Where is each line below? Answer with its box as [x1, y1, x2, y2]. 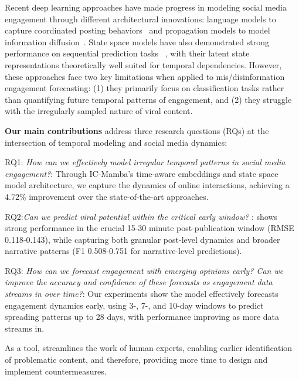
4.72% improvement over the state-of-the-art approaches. [5, 190, 209, 202]
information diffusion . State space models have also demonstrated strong [5, 35, 269, 48]
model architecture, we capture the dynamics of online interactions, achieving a [5, 179, 290, 191]
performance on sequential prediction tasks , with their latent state [5, 47, 250, 59]
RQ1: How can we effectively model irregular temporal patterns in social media [5, 156, 286, 168]
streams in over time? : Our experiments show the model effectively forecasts [5, 288, 278, 300]
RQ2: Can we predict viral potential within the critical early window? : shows [5, 210, 278, 222]
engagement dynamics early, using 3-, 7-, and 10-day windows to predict [5, 299, 264, 311]
